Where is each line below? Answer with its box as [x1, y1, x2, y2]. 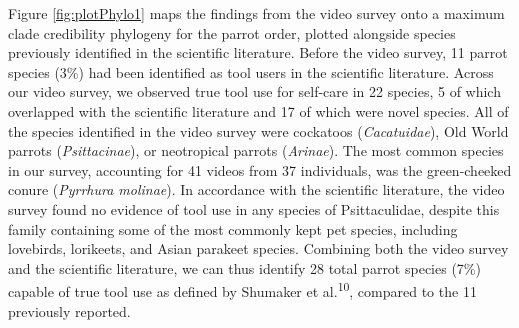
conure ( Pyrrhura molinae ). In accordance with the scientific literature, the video [8, 179, 505, 200]
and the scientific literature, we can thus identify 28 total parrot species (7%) [8, 257, 481, 278]
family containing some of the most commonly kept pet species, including [8, 218, 458, 239]
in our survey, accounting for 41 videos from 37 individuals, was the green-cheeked [8, 159, 512, 180]
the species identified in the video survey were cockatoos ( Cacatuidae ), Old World [8, 120, 509, 141]
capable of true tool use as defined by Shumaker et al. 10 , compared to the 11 [8, 278, 477, 301]
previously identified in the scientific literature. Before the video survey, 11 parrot [8, 42, 508, 63]
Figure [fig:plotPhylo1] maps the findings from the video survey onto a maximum [8, 3, 505, 23]
